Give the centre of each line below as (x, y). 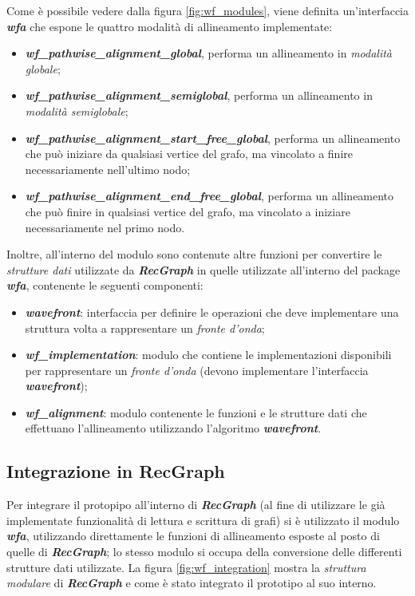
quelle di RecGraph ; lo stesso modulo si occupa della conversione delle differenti (204, 552)
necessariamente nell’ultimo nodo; (108, 169)
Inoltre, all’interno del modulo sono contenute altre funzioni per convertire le (194, 254)
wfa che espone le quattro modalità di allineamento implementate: (170, 26)
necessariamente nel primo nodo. (105, 227)
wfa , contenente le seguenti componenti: (105, 285)
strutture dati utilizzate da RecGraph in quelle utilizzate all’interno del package (204, 269)
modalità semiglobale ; (77, 111)
